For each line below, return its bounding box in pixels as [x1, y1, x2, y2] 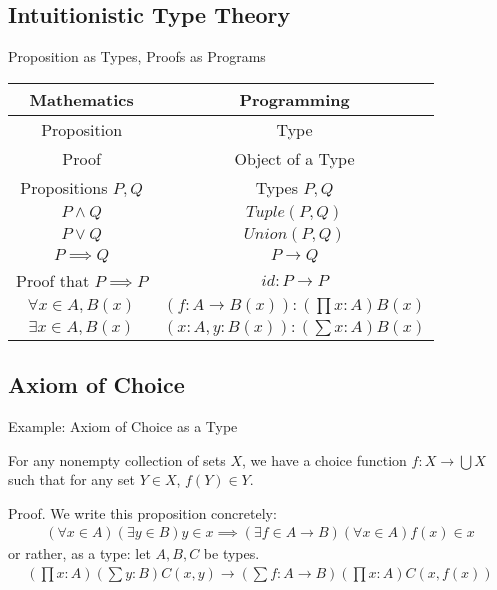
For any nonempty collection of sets [8, 449, 226, 470]
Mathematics [29, 87, 134, 111]
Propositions [20, 175, 108, 199]
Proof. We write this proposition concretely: [8, 502, 277, 523]
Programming [239, 87, 350, 111]
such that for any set [8, 469, 135, 490]
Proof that [16, 268, 90, 292]
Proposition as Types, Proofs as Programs [8, 46, 266, 67]
